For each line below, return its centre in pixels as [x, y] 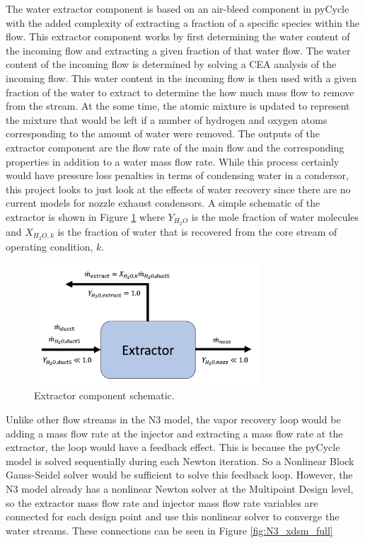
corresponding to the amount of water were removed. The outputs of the [163, 133]
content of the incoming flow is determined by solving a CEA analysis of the [171, 64]
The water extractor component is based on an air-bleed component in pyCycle [178, 8]
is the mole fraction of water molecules [275, 216]
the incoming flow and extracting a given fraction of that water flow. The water [178, 50]
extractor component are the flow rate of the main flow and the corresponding [175, 147]
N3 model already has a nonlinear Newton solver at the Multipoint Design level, [180, 489]
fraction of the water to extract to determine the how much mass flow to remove [180, 92]
